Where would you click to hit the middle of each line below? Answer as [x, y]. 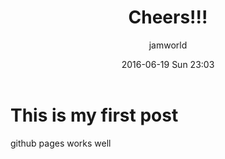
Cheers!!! [168, 17]
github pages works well [61, 143]
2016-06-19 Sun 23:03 [168, 64]
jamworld [168, 45]
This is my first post [94, 115]
